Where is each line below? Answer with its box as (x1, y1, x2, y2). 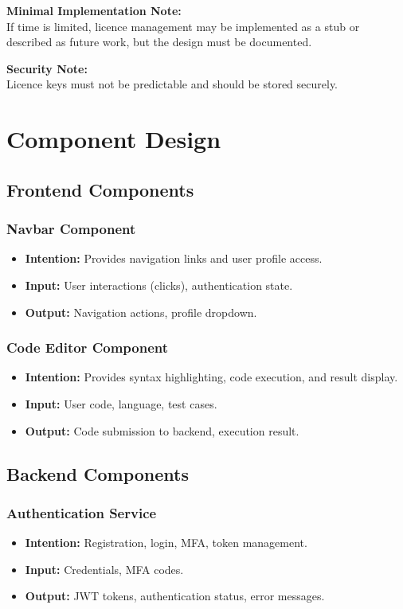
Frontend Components (6, 177, 194, 201)
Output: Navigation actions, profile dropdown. (25, 303, 257, 320)
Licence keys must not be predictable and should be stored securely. (6, 76, 338, 92)
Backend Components (6, 461, 189, 486)
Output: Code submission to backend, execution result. (25, 422, 299, 439)
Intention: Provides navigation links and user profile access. (25, 250, 323, 267)
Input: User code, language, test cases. (25, 395, 217, 412)
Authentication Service (6, 502, 157, 522)
